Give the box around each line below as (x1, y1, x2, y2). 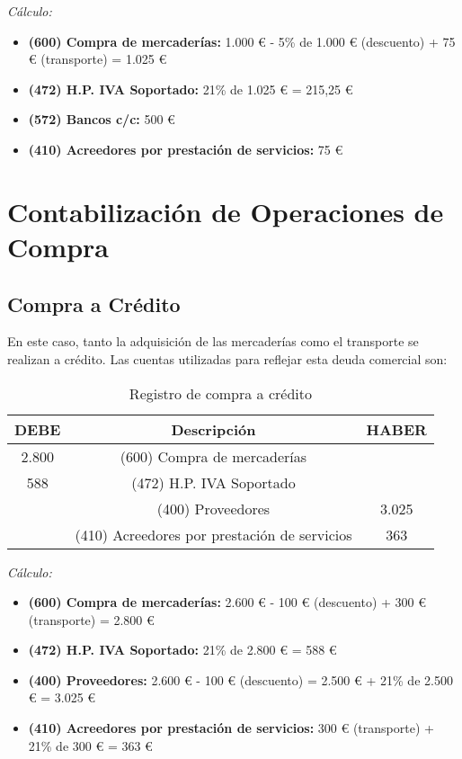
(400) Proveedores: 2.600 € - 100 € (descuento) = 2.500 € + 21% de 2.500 (28, 670, 453, 689)
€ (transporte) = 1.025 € (28, 49, 167, 68)
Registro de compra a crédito (129, 382, 312, 404)
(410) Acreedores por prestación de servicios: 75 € (28, 139, 343, 158)
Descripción (171, 418, 256, 440)
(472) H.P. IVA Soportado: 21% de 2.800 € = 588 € (28, 640, 337, 659)
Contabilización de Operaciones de (7, 192, 444, 229)
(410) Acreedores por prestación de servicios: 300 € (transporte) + (28, 719, 434, 737)
